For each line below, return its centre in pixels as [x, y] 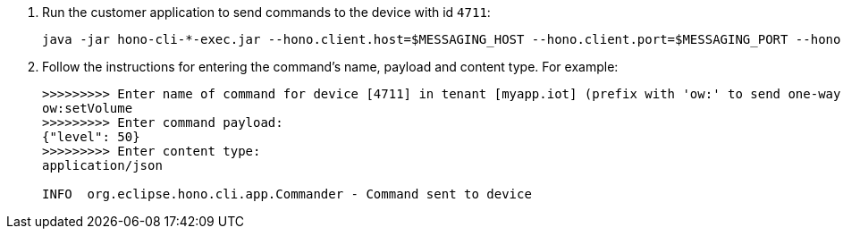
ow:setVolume [88, 108]
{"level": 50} [91, 137]
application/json [102, 165]
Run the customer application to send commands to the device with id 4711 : [266, 12]
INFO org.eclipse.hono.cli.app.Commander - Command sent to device [287, 194]
